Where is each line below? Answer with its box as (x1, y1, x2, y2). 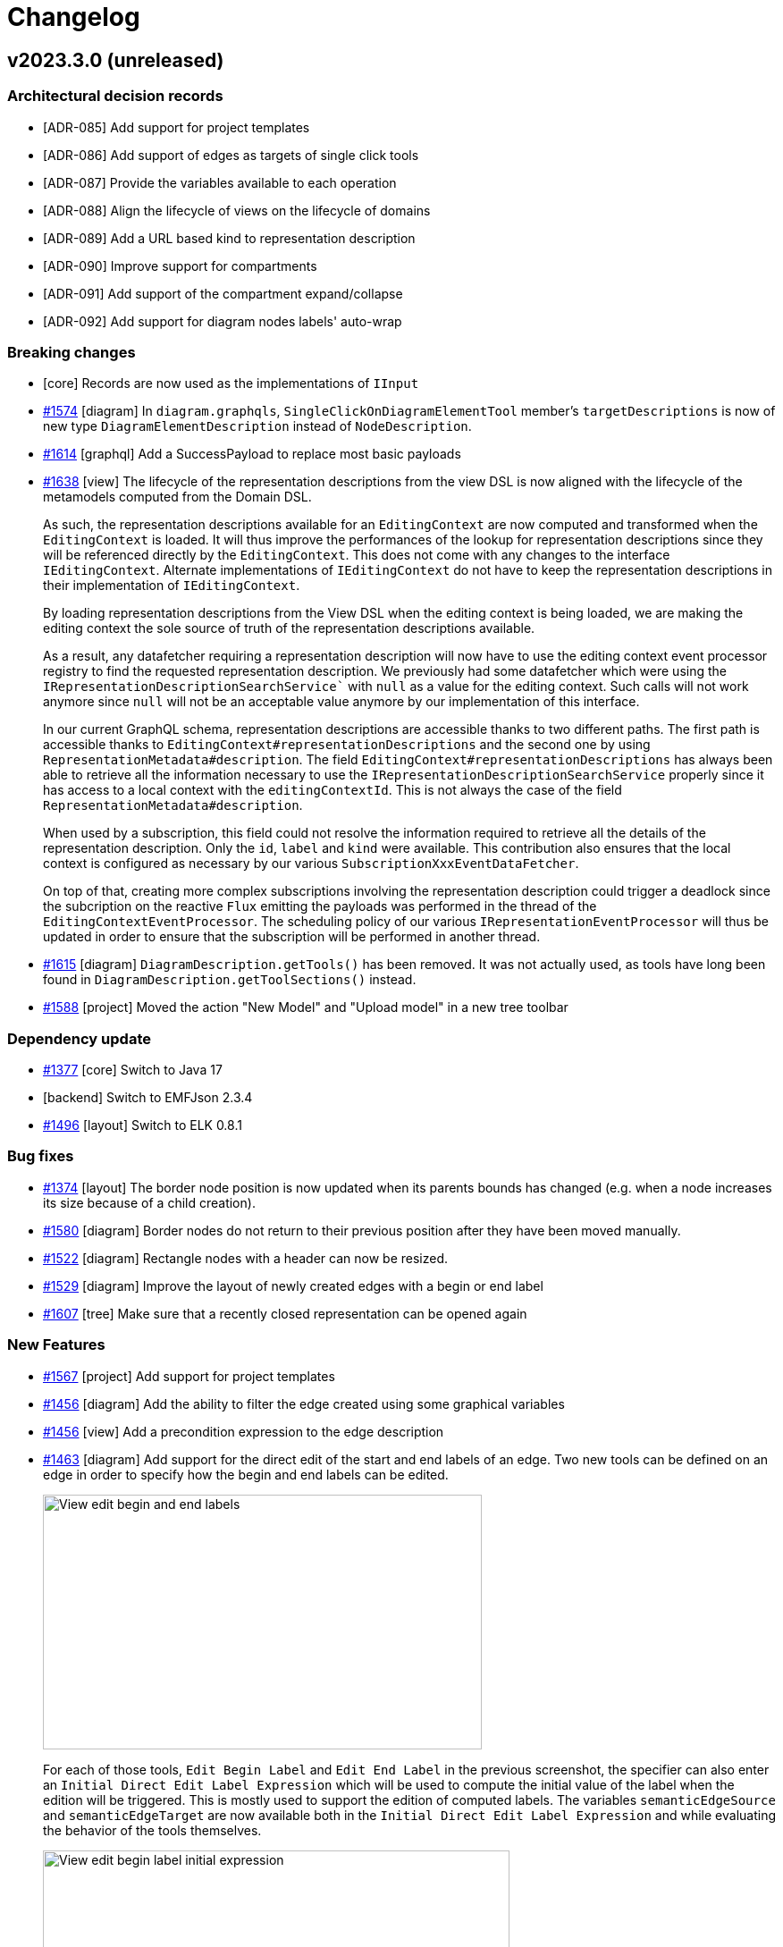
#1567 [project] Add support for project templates (43, 1368, 335, 1384)
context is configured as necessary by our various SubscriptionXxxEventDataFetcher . (43, 855, 579, 872)
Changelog (7, 2, 140, 32)
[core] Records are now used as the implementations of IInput (43, 375, 419, 392)
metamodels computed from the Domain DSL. (43, 489, 312, 505)
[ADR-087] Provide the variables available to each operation (43, 174, 397, 190)
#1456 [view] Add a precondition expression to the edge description (43, 1423, 444, 1439)
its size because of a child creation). (43, 1194, 256, 1210)
